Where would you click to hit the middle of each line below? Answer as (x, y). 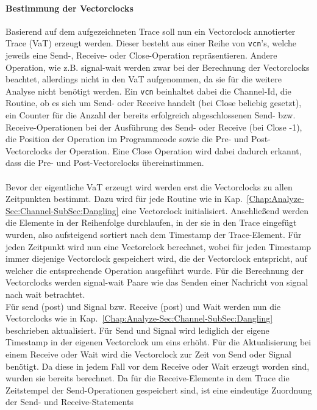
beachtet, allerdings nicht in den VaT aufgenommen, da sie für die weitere (144, 79)
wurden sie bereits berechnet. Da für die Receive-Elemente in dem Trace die (148, 378)
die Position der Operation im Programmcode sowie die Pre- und (127, 139)
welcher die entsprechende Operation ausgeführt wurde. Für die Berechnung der (155, 270)
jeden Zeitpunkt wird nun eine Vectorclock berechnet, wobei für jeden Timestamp (158, 246)
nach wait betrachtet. (45, 294)
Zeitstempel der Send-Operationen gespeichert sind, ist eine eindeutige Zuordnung (159, 390)
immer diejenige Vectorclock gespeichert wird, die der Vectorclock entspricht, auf (156, 258)
